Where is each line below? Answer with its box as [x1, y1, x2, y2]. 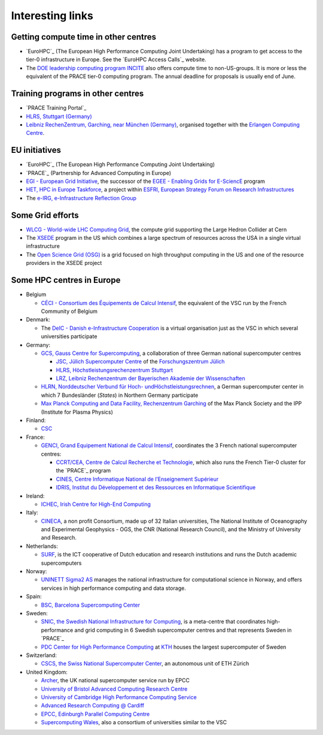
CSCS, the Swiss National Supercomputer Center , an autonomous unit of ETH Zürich [41, 660, 249, 667]
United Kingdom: [26, 668, 68, 676]
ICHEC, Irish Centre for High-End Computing [41, 501, 151, 508]
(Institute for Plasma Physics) [41, 408, 114, 415]
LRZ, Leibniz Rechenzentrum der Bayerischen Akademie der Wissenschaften [56, 375, 245, 382]
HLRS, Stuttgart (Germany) [26, 113, 92, 120]
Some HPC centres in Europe [11, 275, 121, 285]
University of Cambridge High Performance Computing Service [41, 693, 197, 701]
